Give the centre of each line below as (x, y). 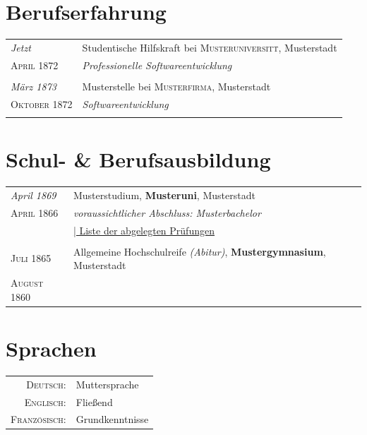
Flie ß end (94, 401)
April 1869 (34, 195)
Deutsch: (46, 384)
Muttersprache (107, 384)
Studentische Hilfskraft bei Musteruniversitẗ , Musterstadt (210, 47)
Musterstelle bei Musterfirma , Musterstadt (176, 86)
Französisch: (38, 419)
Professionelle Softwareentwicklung (157, 65)
